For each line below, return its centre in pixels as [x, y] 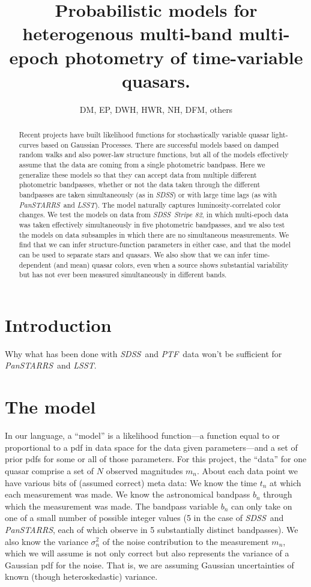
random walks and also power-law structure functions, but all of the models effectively [154, 155]
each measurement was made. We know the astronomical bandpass [128, 494]
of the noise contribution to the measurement [186, 541]
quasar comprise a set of [50, 470]
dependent [35, 264]
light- [280, 135]
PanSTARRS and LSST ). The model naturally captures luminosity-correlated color [150, 204]
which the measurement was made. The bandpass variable [112, 506]
